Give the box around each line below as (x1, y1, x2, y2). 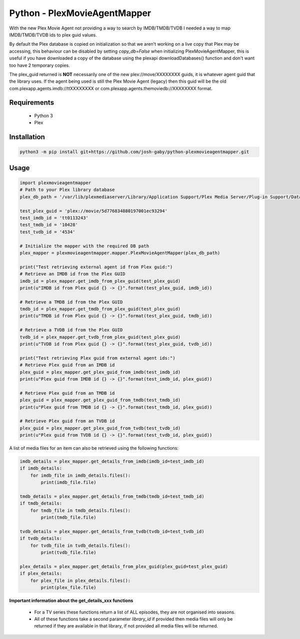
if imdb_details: (19, 466, 62, 471)
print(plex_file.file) (40, 585, 97, 590)
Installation (9, 133, 45, 141)
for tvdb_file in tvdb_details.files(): (30, 542, 131, 548)
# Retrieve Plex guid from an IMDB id (19, 362, 115, 368)
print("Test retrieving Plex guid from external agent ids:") (19, 355, 175, 361)
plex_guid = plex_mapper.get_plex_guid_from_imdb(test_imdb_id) (19, 369, 181, 375)
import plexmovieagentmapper (19, 180, 91, 186)
